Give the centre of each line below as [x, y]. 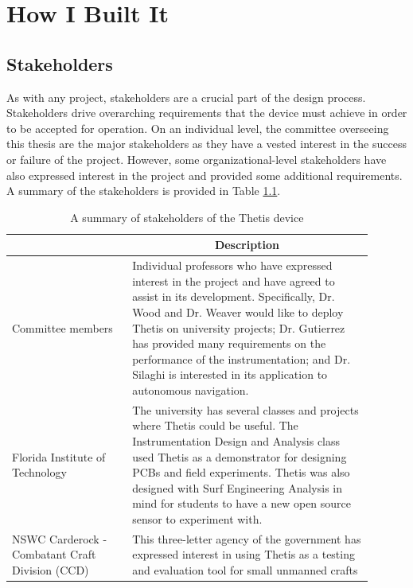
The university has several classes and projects [245, 409]
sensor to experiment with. [197, 518]
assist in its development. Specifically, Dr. [234, 296]
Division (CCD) [51, 569]
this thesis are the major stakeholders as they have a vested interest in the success [206, 144]
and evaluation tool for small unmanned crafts [245, 569]
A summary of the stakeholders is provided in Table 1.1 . [144, 191]
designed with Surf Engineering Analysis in [238, 487]
